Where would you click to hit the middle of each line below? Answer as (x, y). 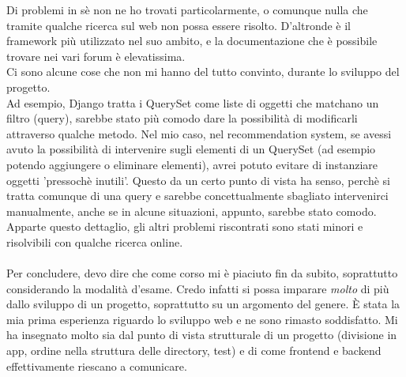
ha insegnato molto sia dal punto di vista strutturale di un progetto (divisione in (202, 335)
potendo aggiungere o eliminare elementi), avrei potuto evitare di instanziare (192, 164)
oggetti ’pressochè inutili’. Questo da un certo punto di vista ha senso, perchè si (198, 180)
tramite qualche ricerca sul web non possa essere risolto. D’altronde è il (179, 25)
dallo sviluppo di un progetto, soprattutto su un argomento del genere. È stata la (203, 304)
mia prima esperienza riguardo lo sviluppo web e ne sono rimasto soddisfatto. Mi (202, 319)
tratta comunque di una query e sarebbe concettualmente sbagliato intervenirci (197, 196)
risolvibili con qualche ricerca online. (95, 241)
